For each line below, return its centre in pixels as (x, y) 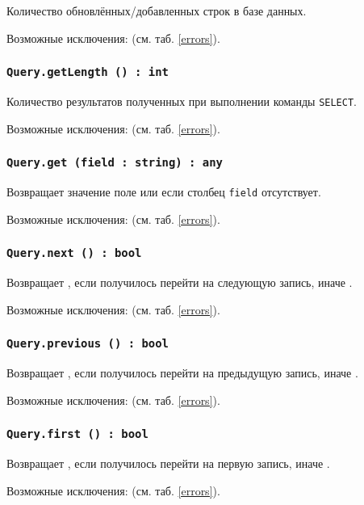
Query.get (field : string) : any (115, 163)
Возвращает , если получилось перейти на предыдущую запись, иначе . (182, 372)
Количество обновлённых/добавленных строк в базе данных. (157, 11)
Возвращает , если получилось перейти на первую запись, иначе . (168, 463)
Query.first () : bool (77, 434)
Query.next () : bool (74, 253)
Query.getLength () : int (88, 72)
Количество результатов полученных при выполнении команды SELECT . (182, 101)
